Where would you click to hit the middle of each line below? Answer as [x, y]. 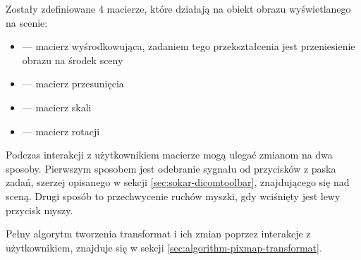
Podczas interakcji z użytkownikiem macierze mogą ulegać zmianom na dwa [169, 155]
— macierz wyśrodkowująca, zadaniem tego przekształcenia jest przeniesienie [189, 46]
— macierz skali [57, 107]
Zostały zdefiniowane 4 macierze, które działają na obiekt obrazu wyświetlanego [178, 8]
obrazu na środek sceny [73, 60]
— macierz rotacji [61, 131]
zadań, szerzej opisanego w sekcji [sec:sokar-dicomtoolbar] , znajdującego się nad [178, 182]
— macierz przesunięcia [73, 83]
